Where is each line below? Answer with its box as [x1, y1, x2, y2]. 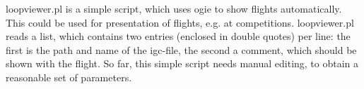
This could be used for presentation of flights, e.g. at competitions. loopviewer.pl [6, 15, 354, 29]
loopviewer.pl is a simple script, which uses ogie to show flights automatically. [6, 1, 342, 15]
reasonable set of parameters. [6, 69, 132, 84]
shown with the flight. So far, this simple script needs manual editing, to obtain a [6, 56, 359, 71]
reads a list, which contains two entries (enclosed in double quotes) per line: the [6, 29, 351, 43]
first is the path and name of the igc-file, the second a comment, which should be [6, 42, 357, 57]
